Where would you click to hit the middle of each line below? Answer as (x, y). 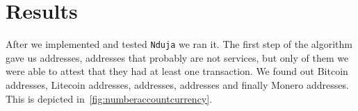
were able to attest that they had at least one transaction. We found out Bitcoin (177, 71)
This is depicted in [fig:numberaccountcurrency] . (109, 98)
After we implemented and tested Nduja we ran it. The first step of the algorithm (179, 44)
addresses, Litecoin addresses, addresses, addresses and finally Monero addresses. (177, 84)
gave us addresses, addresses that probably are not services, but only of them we (177, 57)
